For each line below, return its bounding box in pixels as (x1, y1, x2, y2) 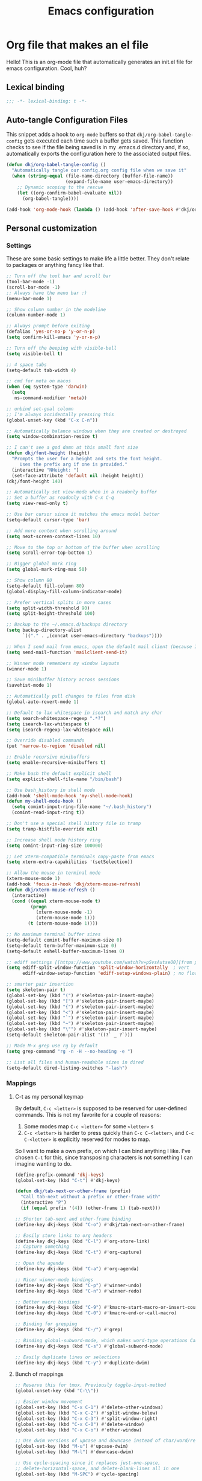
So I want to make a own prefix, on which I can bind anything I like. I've (14, 1147, 191, 1154)
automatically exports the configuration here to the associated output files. (6, 150, 191, 158)
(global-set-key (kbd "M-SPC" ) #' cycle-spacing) (14, 1471, 139, 1477)
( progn (30, 904, 47, 910)
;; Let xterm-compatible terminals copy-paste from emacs (6, 853, 155, 859)
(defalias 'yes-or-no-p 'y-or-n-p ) (6, 329, 96, 335)
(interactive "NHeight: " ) (11, 467, 79, 473)
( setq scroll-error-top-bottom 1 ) (6, 550, 93, 556)
